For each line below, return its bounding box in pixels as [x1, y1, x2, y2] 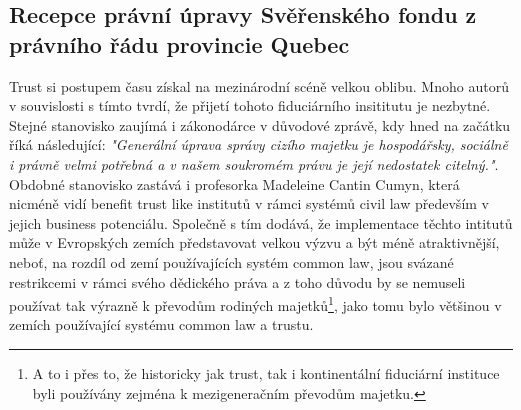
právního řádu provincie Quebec [9, 28, 350, 59]
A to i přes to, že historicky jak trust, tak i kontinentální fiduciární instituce [32, 362, 500, 383]
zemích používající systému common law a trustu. [9, 314, 314, 335]
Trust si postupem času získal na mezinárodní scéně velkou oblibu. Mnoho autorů [9, 75, 509, 96]
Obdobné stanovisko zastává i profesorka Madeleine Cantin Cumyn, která [9, 173, 460, 194]
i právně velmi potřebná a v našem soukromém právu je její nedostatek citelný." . [9, 153, 499, 174]
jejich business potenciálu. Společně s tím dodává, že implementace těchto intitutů [9, 212, 513, 233]
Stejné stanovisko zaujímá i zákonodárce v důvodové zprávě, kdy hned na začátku [9, 114, 511, 135]
